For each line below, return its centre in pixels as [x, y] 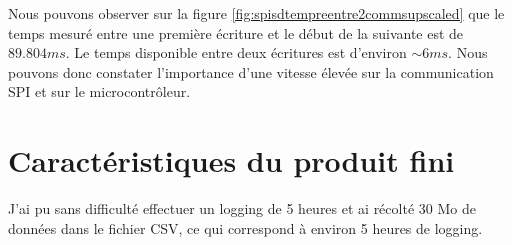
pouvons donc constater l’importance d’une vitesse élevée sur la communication [251, 71]
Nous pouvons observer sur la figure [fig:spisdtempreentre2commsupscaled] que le [256, 13]
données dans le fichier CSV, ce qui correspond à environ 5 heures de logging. [245, 227]
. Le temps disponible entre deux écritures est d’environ [236, 52]
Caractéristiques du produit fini [231, 160]
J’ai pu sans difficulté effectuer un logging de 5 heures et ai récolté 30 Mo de [242, 208]
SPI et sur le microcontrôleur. [99, 91]
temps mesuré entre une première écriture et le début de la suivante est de [236, 32]
